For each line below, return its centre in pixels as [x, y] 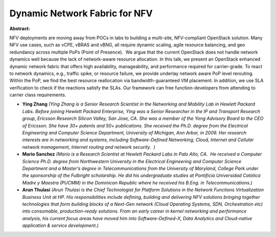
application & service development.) [61, 226]
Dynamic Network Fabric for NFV [81, 13]
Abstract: [20, 29]
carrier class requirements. [38, 95]
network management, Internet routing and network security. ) [89, 147]
